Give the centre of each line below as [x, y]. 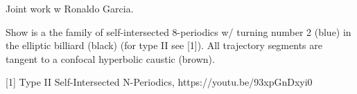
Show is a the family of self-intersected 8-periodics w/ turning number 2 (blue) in [178, 31]
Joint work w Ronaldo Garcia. [70, 8]
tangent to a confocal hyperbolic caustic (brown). [110, 58]
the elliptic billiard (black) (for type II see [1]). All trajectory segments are [164, 45]
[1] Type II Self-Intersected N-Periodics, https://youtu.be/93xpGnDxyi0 [159, 82]
